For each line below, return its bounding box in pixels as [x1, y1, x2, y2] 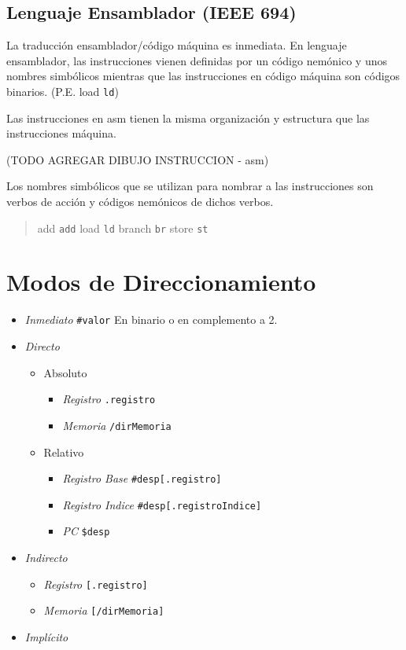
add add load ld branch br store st [37, 219, 209, 236]
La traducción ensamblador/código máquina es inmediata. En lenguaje [6, 37, 347, 53]
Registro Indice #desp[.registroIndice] [62, 496, 262, 512]
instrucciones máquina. [6, 125, 116, 141]
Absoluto [43, 364, 87, 380]
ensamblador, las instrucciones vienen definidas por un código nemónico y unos [6, 52, 387, 68]
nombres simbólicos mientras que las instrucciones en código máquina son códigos [6, 68, 400, 84]
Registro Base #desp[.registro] [62, 470, 222, 487]
